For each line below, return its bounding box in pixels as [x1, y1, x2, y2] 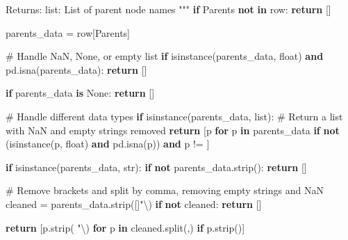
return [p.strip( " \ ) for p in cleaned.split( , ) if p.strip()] [6, 220, 245, 234]
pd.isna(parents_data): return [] [6, 62, 147, 77]
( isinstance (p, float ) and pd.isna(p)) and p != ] [6, 136, 210, 151]
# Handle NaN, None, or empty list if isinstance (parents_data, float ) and [6, 49, 324, 63]
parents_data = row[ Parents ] [6, 25, 131, 40]
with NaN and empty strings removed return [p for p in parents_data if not [6, 122, 340, 137]
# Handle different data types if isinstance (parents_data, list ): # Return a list [6, 109, 343, 123]
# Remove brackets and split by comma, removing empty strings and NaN [6, 183, 324, 198]
